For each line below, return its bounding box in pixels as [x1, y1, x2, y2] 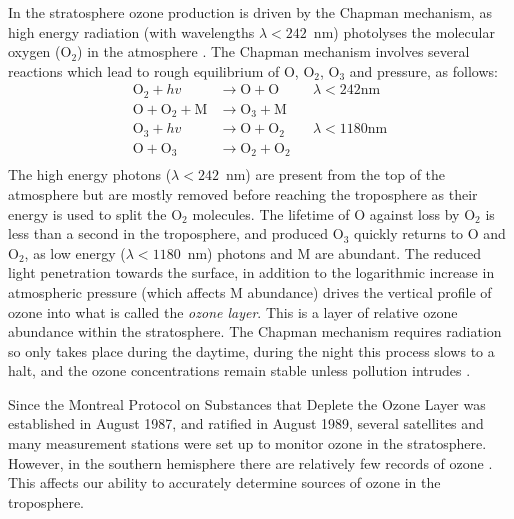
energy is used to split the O [8, 203, 183, 224]
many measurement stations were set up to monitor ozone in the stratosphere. [8, 433, 487, 454]
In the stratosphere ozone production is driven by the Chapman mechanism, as [8, 2, 492, 22]
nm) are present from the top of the [225, 164, 446, 185]
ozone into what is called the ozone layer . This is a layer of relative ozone [8, 301, 458, 322]
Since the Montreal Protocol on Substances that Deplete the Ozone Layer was [8, 393, 486, 414]
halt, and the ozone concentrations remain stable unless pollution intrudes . [8, 360, 471, 381]
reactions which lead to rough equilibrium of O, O [8, 60, 315, 81]
